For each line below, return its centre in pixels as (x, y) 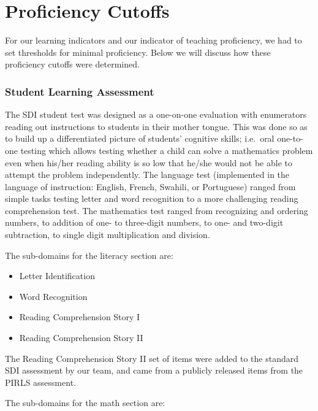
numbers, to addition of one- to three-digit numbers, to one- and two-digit (144, 222)
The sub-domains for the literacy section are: (89, 255)
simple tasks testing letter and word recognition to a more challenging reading (152, 198)
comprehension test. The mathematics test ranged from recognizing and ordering (157, 210)
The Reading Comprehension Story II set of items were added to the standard (152, 358)
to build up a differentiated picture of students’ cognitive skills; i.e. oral (140, 138)
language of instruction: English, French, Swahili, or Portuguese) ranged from (150, 186)
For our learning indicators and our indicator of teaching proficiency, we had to (153, 40)
